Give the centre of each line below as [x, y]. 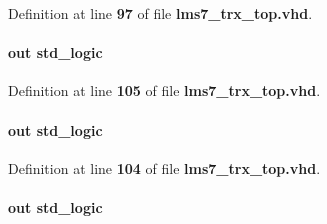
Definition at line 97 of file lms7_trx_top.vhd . [160, 13]
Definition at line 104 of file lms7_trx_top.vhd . [164, 167]
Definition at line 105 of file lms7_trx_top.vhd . [164, 90]
